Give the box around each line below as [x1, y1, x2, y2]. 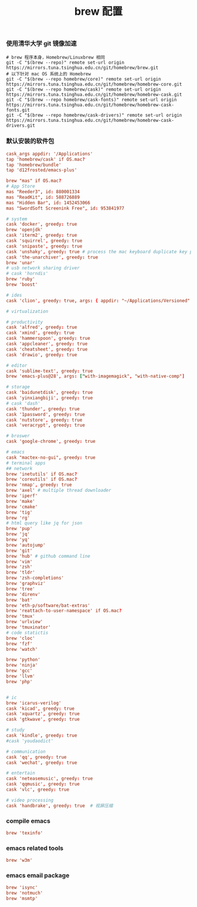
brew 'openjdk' [6, 227, 43, 233]
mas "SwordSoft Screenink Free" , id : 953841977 [6, 205, 125, 211]
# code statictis [6, 630, 49, 635]
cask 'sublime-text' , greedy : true [6, 368, 93, 374]
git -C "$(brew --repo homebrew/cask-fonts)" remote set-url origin [6, 97, 177, 102]
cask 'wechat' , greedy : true [6, 760, 77, 766]
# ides [6, 292, 22, 298]
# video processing [6, 797, 54, 803]
